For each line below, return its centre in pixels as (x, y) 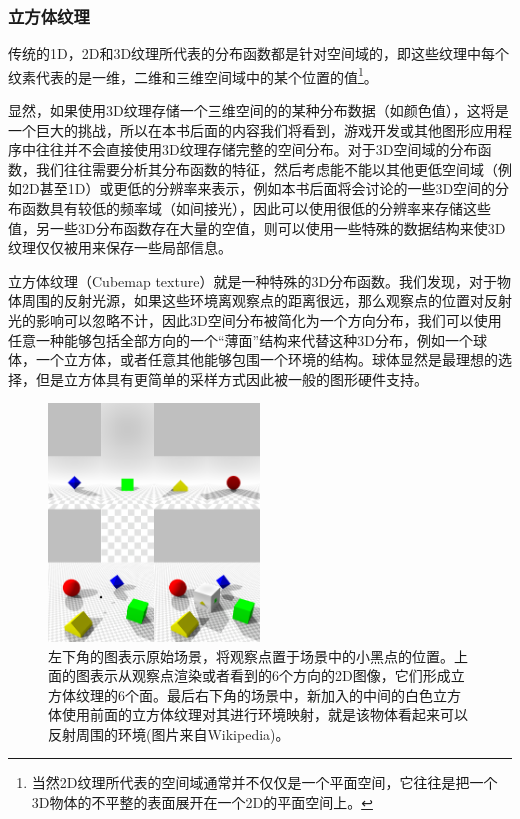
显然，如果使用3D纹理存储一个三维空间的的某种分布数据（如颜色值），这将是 (258, 110)
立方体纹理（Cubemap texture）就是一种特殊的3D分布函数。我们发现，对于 (253, 280)
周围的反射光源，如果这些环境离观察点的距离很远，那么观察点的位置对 (252, 300)
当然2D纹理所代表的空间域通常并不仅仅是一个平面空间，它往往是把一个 (264, 782)
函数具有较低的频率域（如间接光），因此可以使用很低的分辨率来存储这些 (256, 208)
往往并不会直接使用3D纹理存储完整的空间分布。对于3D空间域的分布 (256, 149)
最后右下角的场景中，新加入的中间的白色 (299, 694)
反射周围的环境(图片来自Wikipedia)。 (169, 733)
